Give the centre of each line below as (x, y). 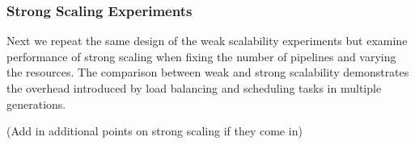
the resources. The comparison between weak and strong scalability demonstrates (208, 72)
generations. (36, 104)
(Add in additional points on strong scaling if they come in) (155, 131)
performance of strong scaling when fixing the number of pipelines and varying (201, 56)
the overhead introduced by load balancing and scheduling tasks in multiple (194, 88)
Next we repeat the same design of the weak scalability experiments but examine (207, 41)
